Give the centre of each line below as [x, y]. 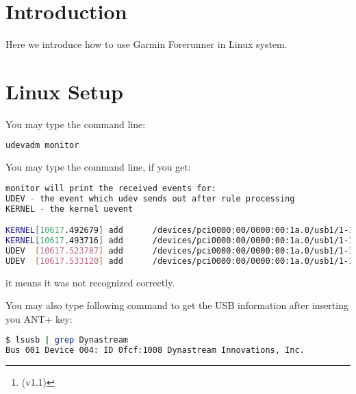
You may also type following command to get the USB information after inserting [177, 305]
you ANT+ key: [39, 318]
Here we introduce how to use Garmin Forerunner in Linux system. [147, 44]
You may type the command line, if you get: [98, 167]
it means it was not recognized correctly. [90, 282]
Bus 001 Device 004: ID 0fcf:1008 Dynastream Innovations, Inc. [155, 350]
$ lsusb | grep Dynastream [67, 340]
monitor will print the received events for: [111, 188]
